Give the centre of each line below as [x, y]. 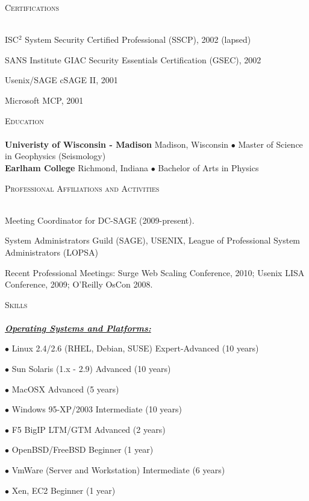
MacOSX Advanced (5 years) [65, 389]
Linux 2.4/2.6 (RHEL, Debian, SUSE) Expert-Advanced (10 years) [135, 348]
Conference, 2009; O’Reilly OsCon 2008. [79, 284]
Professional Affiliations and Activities [82, 188]
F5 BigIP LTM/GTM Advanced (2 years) [89, 429]
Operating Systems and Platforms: [78, 328]
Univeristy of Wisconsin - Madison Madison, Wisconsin [117, 144]
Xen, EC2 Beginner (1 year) [64, 490]
